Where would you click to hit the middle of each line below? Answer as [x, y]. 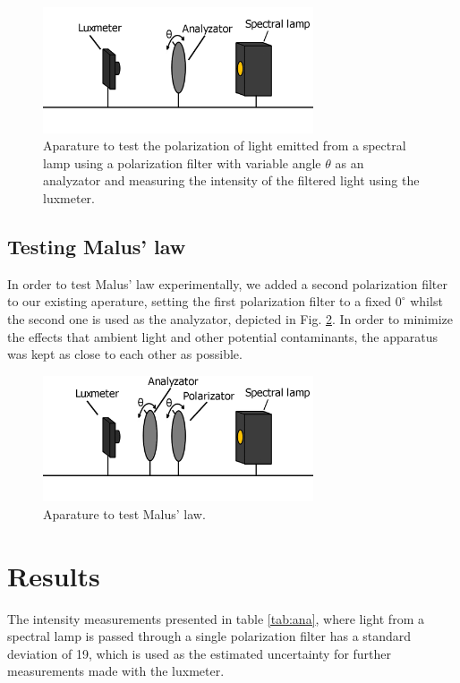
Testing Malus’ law [97, 246]
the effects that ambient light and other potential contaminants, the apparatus [222, 336]
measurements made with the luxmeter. [116, 671]
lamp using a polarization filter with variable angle [182, 162]
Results [54, 575]
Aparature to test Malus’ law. [124, 513]
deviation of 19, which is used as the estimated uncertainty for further [200, 653]
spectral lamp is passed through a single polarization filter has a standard [209, 636]
